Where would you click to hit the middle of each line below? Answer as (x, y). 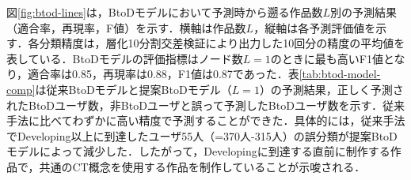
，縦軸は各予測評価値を (315, 27)
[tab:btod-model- (340, 74)
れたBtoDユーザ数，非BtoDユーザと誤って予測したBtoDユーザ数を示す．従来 (206, 105)
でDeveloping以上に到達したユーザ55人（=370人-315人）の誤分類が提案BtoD (202, 135)
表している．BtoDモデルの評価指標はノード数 (125, 58)
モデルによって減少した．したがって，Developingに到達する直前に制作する (198, 151)
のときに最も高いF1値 (327, 58)
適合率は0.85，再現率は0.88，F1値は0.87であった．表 (164, 74)
